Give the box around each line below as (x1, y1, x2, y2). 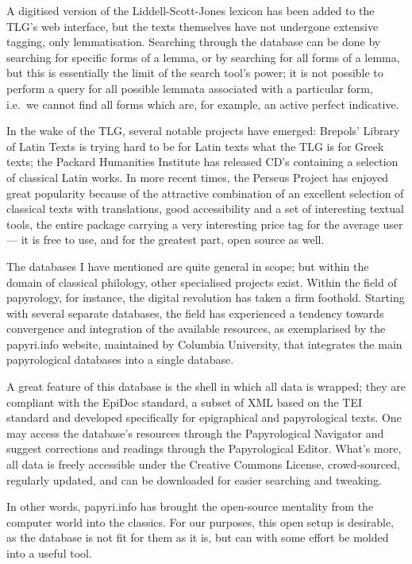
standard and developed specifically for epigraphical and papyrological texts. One (6, 409, 402, 426)
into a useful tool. (6, 545, 92, 561)
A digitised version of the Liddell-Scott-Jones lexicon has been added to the (6, 2, 375, 18)
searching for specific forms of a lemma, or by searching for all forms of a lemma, (6, 48, 400, 65)
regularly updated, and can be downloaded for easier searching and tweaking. (6, 471, 382, 488)
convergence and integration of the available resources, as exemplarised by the (6, 320, 386, 337)
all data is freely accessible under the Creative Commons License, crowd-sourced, (6, 456, 400, 473)
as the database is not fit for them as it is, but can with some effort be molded (6, 529, 389, 546)
